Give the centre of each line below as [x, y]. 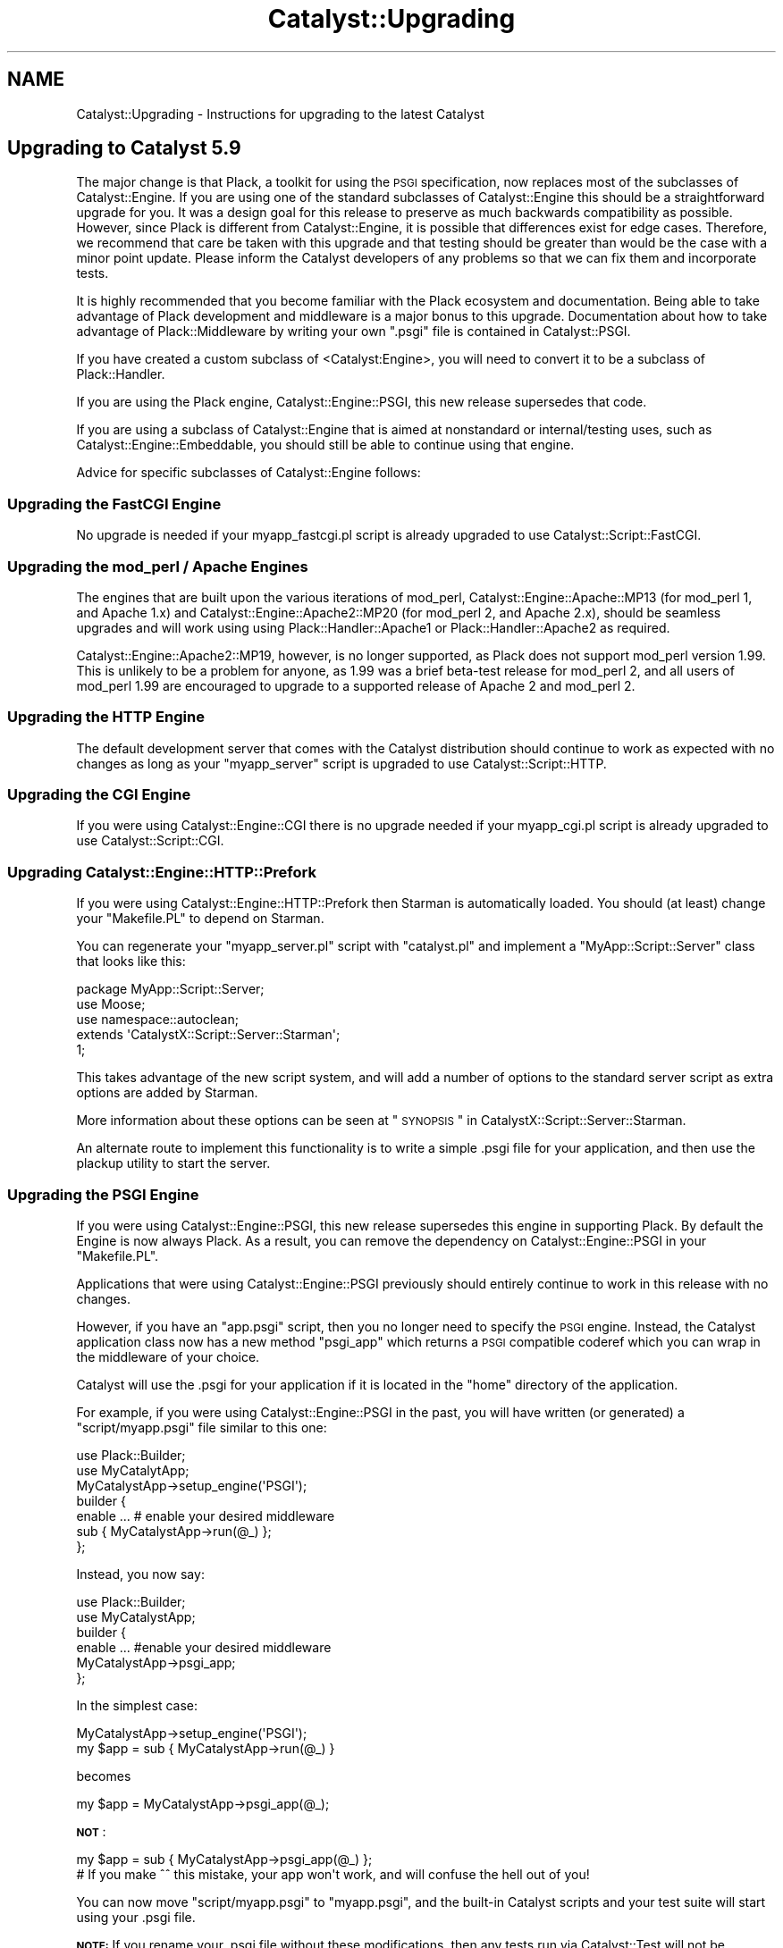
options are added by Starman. [167, 1093]
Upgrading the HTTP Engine [106, 717]
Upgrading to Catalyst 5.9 [124, 148]
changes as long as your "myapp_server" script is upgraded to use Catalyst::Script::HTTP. [341, 763]
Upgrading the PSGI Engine [103, 1194]
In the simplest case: [137, 1705]
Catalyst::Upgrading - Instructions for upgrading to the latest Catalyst [280, 113]
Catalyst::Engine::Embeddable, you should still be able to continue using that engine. [325, 445]
